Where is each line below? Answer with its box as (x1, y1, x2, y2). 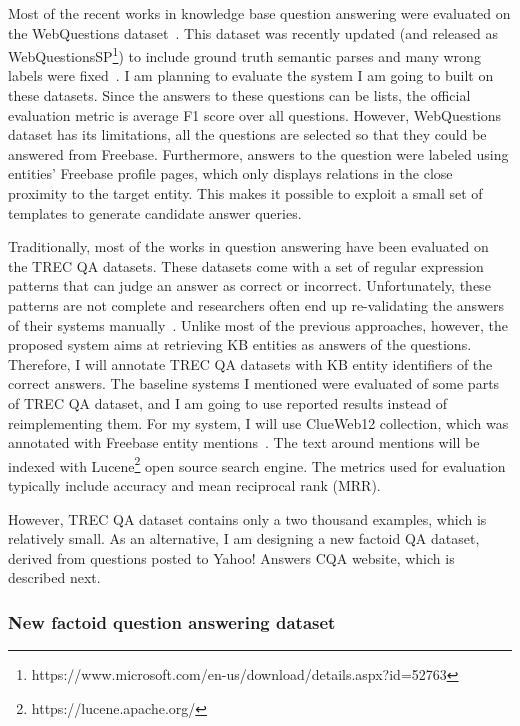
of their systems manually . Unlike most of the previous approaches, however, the (8, 314, 508, 335)
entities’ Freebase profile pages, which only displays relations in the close (8, 163, 453, 184)
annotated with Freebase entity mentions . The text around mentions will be (8, 432, 480, 453)
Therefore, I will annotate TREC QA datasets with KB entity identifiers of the (8, 353, 493, 374)
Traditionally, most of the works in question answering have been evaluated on (8, 236, 489, 257)
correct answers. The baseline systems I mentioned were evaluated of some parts (8, 373, 500, 394)
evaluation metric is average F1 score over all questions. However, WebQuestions (8, 104, 502, 125)
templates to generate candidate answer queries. (8, 202, 302, 223)
